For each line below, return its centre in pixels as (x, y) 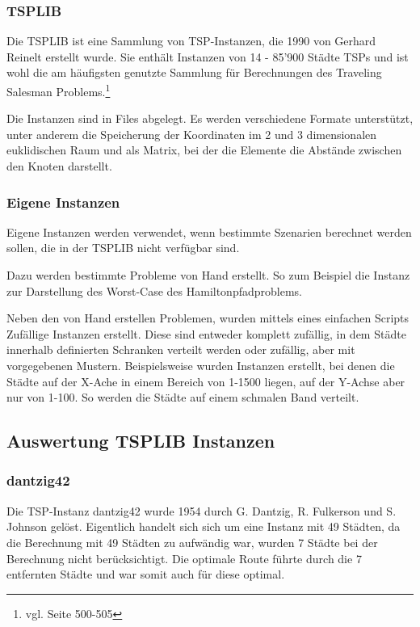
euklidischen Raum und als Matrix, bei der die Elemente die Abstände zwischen (204, 150)
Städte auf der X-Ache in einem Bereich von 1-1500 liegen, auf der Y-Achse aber (206, 381)
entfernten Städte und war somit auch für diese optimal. (146, 574)
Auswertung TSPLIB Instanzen (141, 441)
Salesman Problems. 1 (59, 90)
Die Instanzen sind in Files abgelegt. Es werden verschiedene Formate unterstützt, (210, 118)
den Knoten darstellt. (59, 166)
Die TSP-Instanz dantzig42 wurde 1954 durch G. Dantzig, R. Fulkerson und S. (202, 510)
